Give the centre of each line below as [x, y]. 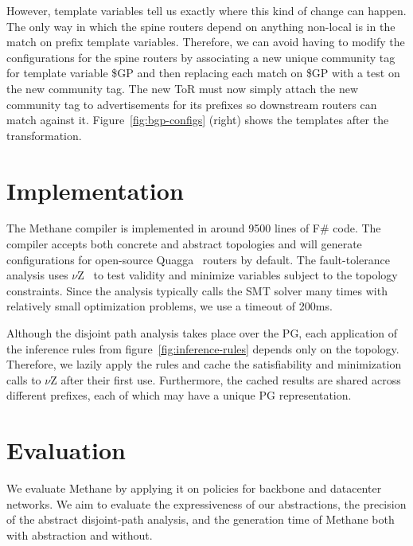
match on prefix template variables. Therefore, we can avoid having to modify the [206, 42]
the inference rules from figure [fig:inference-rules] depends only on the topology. [203, 348]
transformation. [44, 135]
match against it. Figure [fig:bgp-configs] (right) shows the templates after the [198, 120]
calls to [24, 379]
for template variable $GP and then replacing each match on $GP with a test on [203, 73]
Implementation [95, 190]
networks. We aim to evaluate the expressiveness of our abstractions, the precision [206, 503]
